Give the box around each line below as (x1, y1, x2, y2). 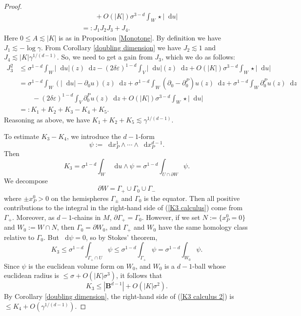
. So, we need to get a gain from (57, 52, 153, 62)
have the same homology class (158, 222, 248, 232)
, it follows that (116, 270, 162, 280)
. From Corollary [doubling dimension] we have (40, 42, 181, 52)
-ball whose (192, 260, 226, 271)
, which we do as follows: (161, 52, 236, 62)
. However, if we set (141, 212, 201, 222)
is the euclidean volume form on (28, 260, 124, 271)
